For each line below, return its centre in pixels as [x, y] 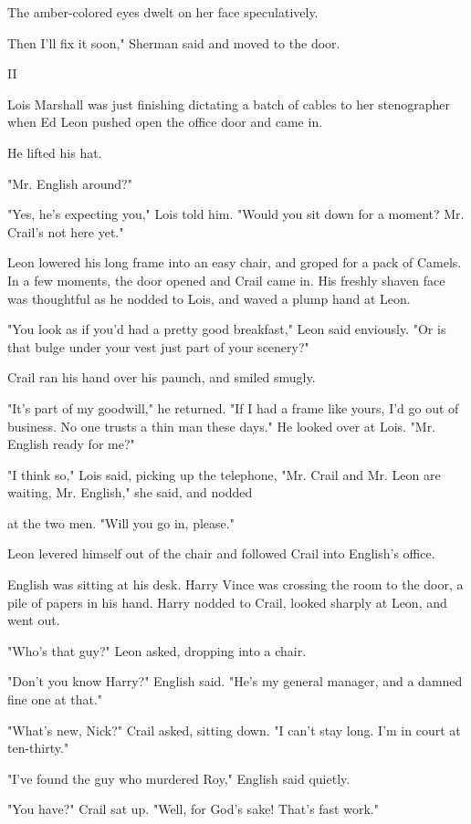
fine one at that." [55, 699]
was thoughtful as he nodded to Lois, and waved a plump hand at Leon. [209, 298]
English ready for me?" [71, 444]
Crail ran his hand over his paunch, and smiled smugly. [162, 377]
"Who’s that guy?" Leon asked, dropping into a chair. [157, 650]
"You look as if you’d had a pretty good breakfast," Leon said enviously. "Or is [227, 329]
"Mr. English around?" [70, 183]
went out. [34, 620]
